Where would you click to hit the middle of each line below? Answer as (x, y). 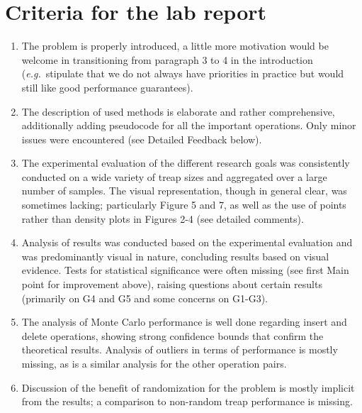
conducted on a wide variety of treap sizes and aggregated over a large (174, 176)
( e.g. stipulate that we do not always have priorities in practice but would (183, 73)
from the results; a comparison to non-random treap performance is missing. (187, 401)
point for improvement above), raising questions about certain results (172, 284)
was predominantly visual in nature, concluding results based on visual (175, 256)
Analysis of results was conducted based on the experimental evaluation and (187, 242)
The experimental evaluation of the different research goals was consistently (186, 163)
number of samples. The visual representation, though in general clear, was (184, 191)
